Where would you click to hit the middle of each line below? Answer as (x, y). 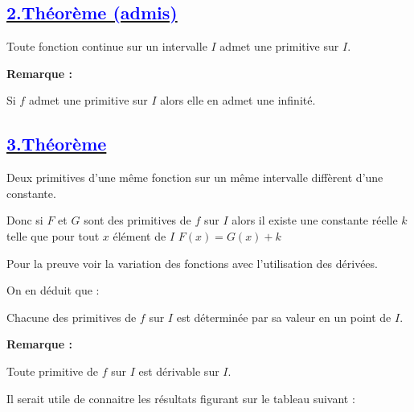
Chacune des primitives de (72, 317)
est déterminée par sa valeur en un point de (284, 317)
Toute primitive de (52, 371)
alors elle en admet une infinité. (238, 100)
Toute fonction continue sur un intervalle (107, 46)
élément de (139, 235)
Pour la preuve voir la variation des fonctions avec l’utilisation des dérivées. (192, 263)
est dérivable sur (179, 371)
